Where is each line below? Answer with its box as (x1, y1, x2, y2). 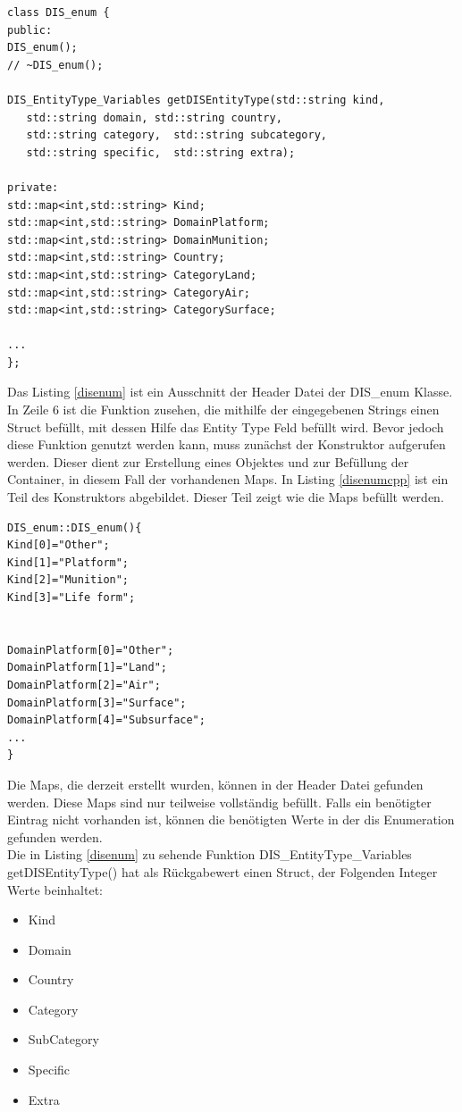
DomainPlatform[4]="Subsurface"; (7, 714, 206, 727)
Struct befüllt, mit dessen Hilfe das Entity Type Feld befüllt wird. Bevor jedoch (7, 417, 444, 436)
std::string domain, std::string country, (26, 111, 282, 124)
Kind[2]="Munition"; (7, 573, 130, 587)
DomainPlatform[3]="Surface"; (7, 696, 187, 709)
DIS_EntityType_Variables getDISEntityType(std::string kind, (7, 93, 385, 106)
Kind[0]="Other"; (7, 539, 110, 552)
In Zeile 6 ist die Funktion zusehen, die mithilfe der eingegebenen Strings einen (7, 400, 440, 419)
